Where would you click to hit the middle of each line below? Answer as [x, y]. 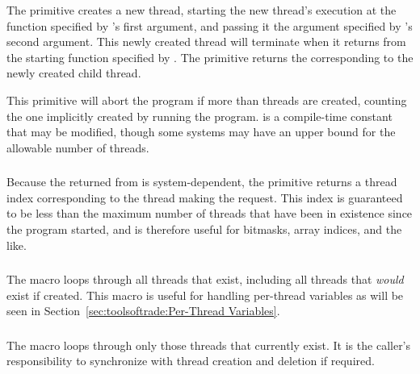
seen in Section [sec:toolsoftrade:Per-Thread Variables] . [143, 311]
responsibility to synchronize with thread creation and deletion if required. [191, 361]
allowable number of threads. [78, 147]
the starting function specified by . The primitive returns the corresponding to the [210, 57]
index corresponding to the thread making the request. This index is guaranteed [205, 197]
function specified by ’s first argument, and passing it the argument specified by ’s [210, 25]
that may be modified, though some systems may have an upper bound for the [201, 132]
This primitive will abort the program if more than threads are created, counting [207, 100]
